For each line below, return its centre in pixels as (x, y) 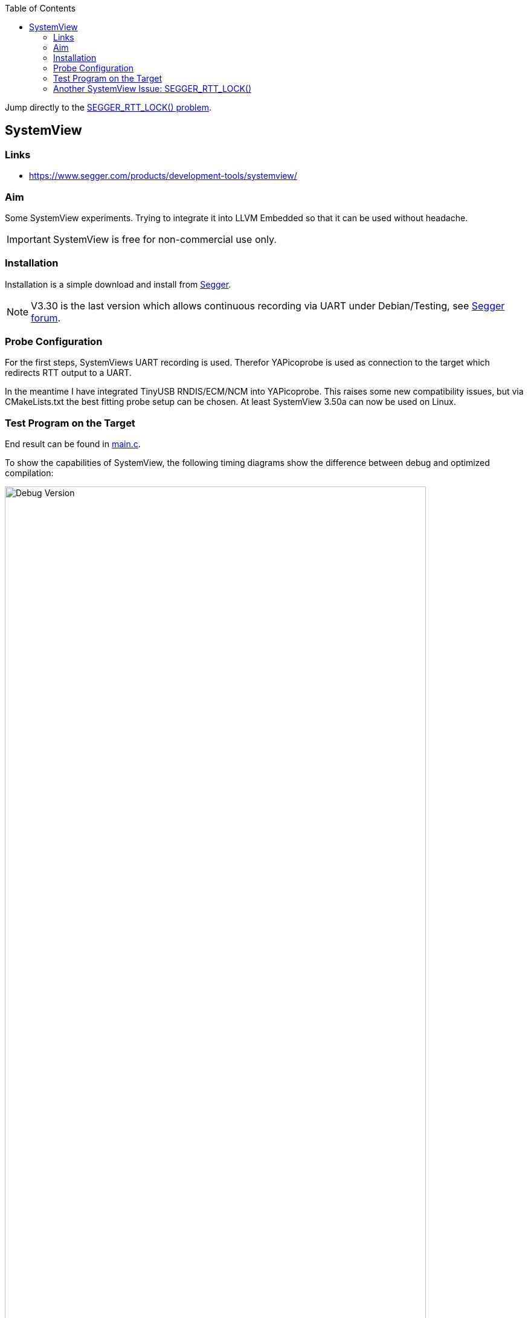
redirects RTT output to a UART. (68, 373)
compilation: (29, 473)
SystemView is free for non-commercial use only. (165, 239)
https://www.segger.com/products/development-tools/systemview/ (163, 176)
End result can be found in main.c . (73, 444)
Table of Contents (40, 8)
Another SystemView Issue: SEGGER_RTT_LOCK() (153, 89)
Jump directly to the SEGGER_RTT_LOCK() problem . (108, 107)
